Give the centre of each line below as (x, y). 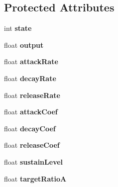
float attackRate (31, 61)
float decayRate (30, 78)
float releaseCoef (32, 145)
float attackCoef (31, 112)
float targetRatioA (35, 178)
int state (18, 28)
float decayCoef (30, 128)
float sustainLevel (34, 161)
